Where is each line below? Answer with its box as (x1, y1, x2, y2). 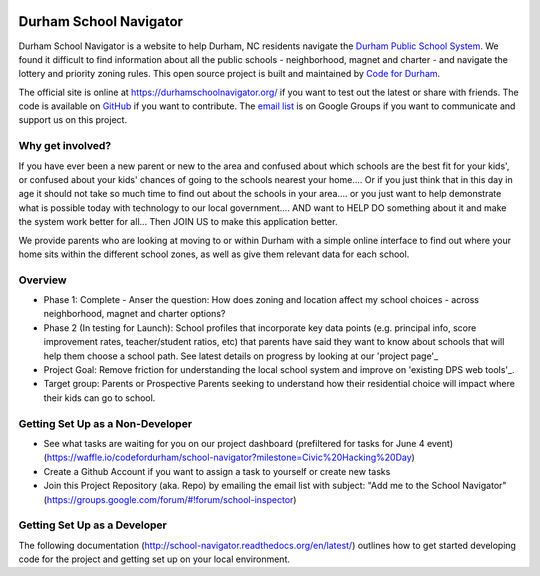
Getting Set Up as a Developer (18, 518, 167, 532)
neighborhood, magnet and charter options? (43, 308, 226, 320)
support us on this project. (18, 114, 128, 126)
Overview (18, 273, 67, 287)
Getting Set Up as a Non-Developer (18, 416, 193, 430)
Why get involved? (18, 139, 112, 153)
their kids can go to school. (43, 391, 156, 404)
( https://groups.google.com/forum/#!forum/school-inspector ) (43, 493, 297, 505)
